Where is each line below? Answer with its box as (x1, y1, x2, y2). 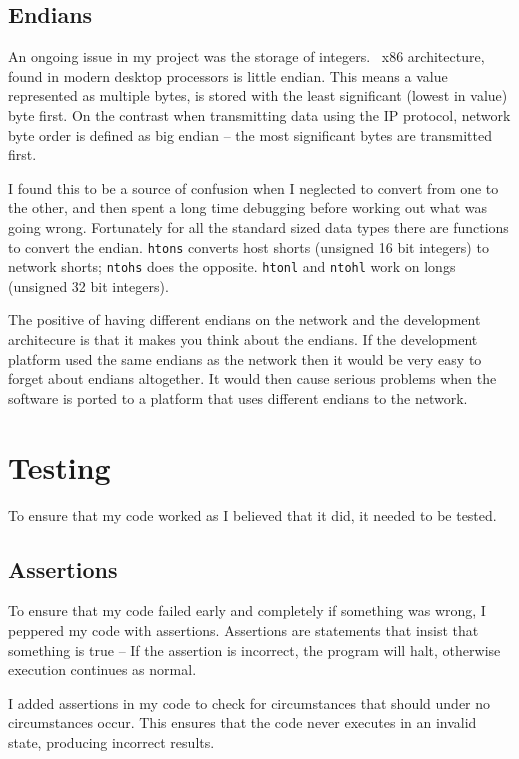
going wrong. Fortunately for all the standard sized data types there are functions (8, 216, 509, 237)
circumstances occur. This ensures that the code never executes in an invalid (8, 712, 477, 733)
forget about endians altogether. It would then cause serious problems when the (8, 368, 497, 389)
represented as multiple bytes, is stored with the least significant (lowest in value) (8, 85, 508, 106)
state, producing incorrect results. (8, 731, 215, 752)
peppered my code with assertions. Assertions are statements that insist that (8, 619, 479, 640)
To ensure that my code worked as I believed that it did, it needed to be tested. (8, 504, 497, 525)
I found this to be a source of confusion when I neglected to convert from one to (8, 177, 499, 198)
